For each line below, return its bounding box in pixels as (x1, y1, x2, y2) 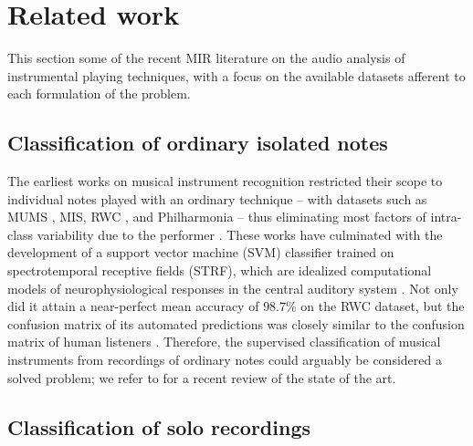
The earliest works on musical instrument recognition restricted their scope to (7, 171, 443, 191)
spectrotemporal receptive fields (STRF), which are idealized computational (7, 261, 432, 280)
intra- (430, 207, 462, 226)
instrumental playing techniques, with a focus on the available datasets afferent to (7, 66, 466, 85)
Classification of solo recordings (7, 412, 311, 441)
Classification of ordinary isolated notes (7, 129, 388, 157)
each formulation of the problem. (7, 84, 191, 103)
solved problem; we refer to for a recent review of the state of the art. (7, 368, 396, 387)
